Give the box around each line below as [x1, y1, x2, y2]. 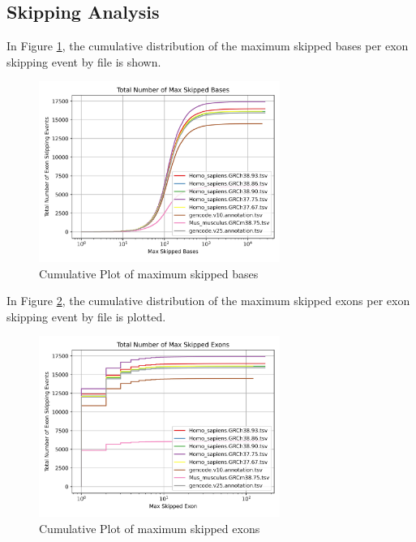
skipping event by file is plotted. [6, 308, 166, 325]
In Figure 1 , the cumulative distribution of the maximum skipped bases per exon [6, 37, 409, 54]
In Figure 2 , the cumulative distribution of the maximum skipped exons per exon [6, 292, 410, 309]
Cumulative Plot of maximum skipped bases [39, 265, 259, 282]
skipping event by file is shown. [6, 53, 161, 70]
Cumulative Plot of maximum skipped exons [39, 519, 260, 536]
